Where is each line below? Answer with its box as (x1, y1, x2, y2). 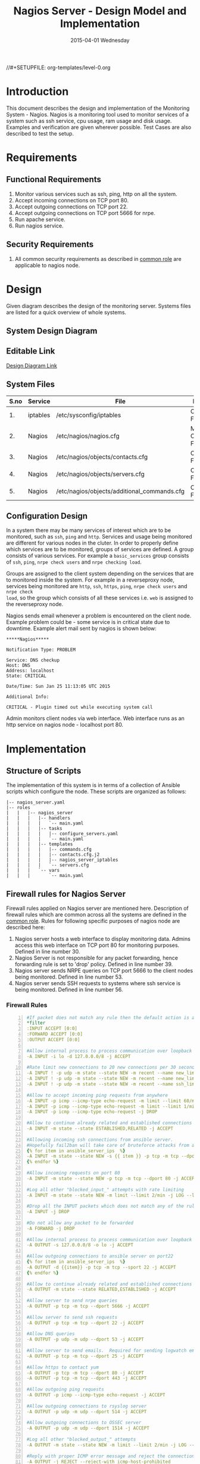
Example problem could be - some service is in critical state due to (6, 619, 170, 626)
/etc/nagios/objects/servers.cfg (56, 470, 145, 478)
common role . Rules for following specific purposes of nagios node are (6, 918, 180, 925)
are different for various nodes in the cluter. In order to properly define (6, 539, 179, 547)
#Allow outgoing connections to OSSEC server (26, 1420, 142, 1426)
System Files (6, 379, 55, 389)
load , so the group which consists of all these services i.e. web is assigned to (6, 594, 193, 601)
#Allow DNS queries (26, 1331, 75, 1337)
